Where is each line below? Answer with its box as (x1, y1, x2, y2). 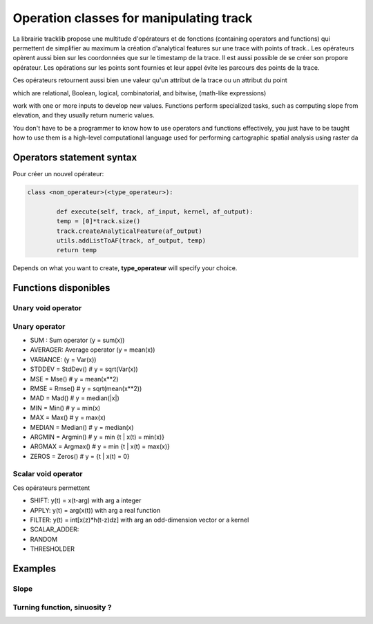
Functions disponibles (12, 282, 111, 294)
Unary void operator (12, 303, 82, 313)
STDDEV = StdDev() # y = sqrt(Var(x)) (30, 365, 138, 373)
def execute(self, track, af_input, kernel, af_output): (56, 207, 254, 216)
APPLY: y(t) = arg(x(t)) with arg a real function (30, 506, 161, 514)
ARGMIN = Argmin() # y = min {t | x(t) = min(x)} (30, 433, 165, 441)
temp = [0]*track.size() (56, 218, 141, 225)
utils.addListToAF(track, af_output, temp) (56, 236, 207, 245)
